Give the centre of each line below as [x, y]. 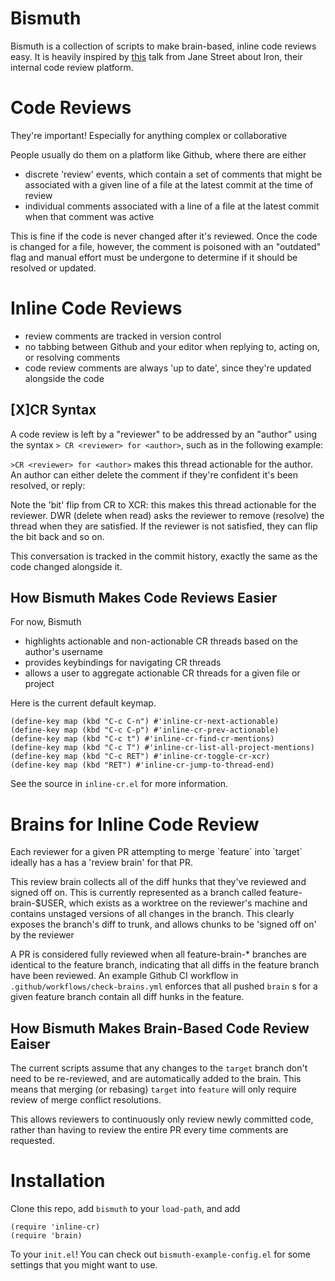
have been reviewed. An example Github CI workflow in [124, 976]
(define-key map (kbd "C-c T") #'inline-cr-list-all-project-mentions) [162, 748]
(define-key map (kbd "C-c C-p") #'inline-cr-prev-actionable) [145, 730]
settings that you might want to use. [84, 1265]
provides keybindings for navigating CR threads [123, 663]
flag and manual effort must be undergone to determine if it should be [154, 257]
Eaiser [30, 1043]
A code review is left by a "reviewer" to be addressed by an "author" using [164, 434]
